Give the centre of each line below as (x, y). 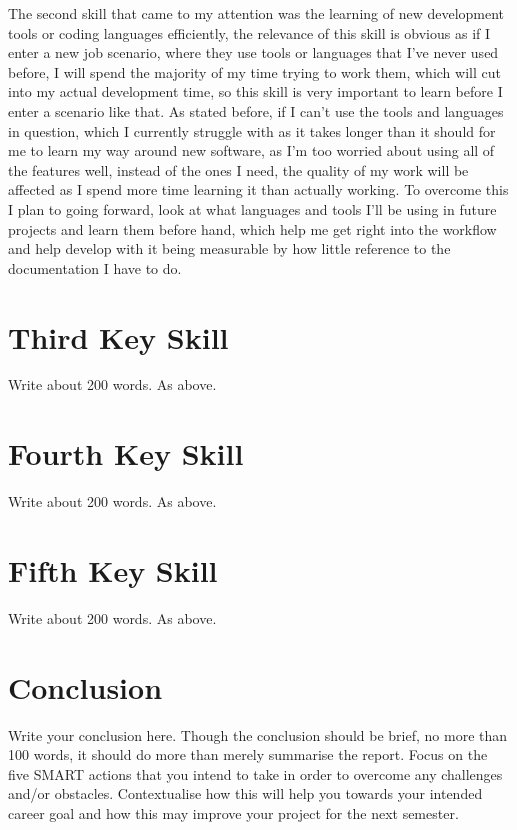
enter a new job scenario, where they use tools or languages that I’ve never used (253, 52)
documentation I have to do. (95, 267)
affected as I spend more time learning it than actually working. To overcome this (258, 189)
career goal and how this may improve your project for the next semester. (233, 812)
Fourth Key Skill (126, 453)
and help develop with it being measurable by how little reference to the (229, 248)
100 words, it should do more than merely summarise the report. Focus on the (248, 754)
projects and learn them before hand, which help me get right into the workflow (252, 228)
